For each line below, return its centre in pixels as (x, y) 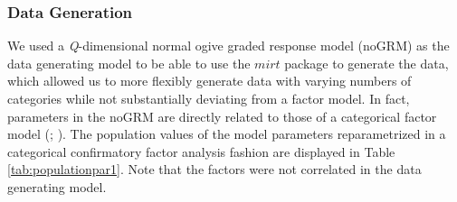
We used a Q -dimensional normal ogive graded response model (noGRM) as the (228, 46)
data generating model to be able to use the (129, 63)
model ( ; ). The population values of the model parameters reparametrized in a (227, 134)
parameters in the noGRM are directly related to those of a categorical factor (222, 116)
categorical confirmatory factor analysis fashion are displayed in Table (201, 151)
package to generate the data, (367, 63)
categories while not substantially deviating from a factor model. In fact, (209, 98)
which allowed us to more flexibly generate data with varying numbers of (209, 81)
